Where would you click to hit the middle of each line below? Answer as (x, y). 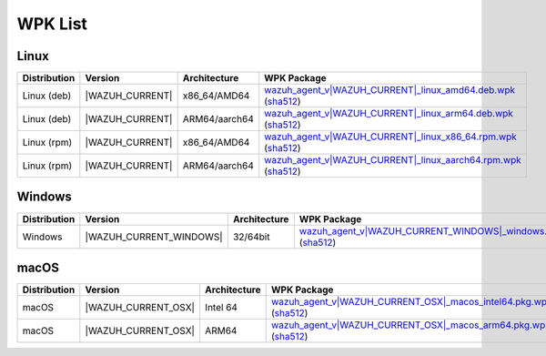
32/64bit (251, 237)
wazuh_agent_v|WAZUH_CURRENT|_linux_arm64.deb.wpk (389, 114)
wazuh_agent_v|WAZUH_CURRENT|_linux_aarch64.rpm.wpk (393, 160)
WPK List (52, 24)
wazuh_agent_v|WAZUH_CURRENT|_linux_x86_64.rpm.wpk (391, 137)
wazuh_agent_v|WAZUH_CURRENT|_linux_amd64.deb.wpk (390, 90)
